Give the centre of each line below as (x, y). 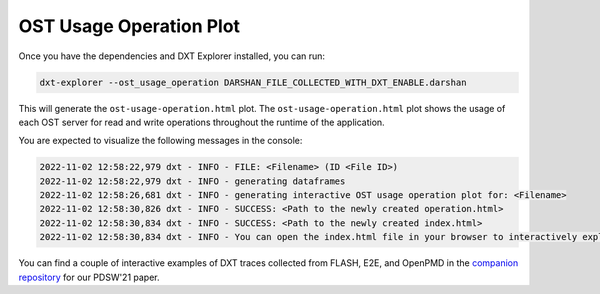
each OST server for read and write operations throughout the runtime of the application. (201, 122)
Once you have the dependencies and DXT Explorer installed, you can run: (171, 56)
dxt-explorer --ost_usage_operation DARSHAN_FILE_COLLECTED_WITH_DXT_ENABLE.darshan (253, 82)
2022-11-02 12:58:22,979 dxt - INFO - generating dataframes (192, 181)
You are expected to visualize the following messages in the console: (160, 141)
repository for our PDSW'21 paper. (89, 277)
